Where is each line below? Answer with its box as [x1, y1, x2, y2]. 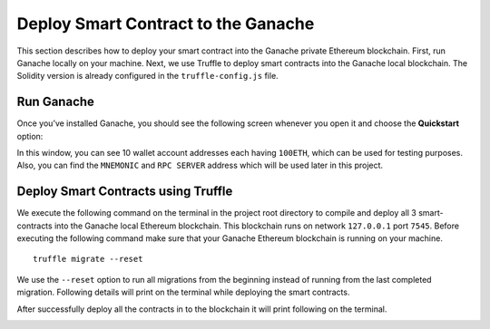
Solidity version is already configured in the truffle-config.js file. [16, 71, 279, 82]
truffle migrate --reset [33, 254, 143, 265]
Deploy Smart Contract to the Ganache [16, 14, 315, 34]
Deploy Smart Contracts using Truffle [16, 184, 233, 199]
